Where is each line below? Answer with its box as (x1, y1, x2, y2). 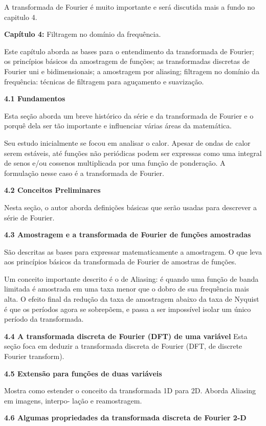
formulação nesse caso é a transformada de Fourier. (4, 167, 164, 178)
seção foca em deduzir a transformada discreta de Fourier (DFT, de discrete (4, 341, 242, 351)
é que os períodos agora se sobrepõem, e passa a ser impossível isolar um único (4, 303, 251, 314)
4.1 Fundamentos (4, 93, 65, 104)
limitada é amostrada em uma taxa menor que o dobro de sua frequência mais (4, 283, 249, 294)
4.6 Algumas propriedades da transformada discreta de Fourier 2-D (4, 412, 247, 423)
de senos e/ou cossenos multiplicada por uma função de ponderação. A (4, 158, 226, 168)
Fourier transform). (4, 351, 64, 362)
